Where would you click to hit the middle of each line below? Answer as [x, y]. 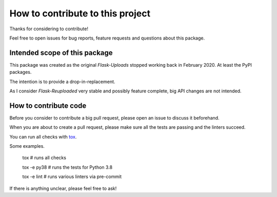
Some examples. [27, 146]
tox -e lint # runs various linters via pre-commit [72, 176]
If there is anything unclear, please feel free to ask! [63, 188]
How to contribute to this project [80, 13]
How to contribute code [48, 105]
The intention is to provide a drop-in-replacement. [62, 82]
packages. [21, 72]
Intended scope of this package [61, 53]
